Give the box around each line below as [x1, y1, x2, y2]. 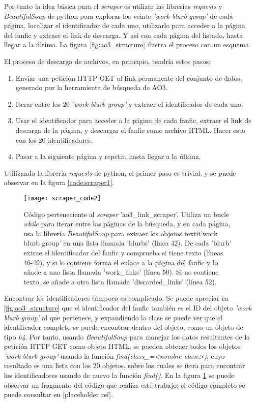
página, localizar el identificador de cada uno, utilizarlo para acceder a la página [4, 20, 246, 31]
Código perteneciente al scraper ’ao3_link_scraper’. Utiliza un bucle [24, 209, 229, 219]
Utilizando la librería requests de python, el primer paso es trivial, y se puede [4, 167, 236, 178]
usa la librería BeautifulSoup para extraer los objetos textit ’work [24, 228, 218, 238]
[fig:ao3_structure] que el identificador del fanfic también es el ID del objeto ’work [4, 302, 252, 312]
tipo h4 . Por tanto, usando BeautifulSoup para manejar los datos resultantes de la [4, 331, 250, 341]
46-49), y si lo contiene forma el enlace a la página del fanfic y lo [24, 257, 218, 267]
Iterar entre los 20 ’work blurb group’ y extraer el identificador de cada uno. [15, 98, 243, 109]
